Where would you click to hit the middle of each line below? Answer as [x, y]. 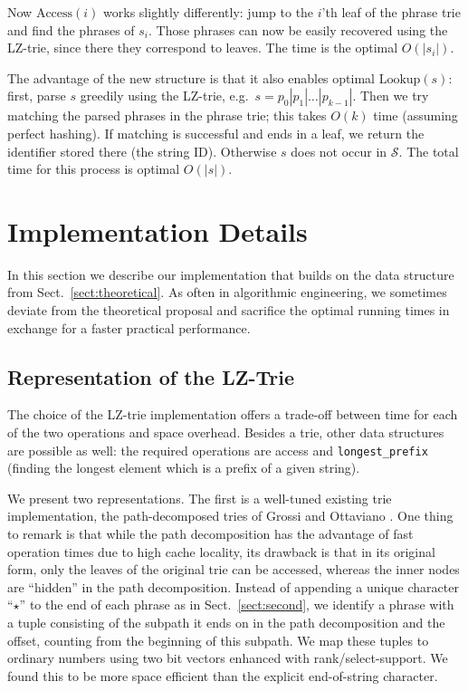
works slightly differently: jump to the [209, 12]
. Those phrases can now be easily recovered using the [298, 29]
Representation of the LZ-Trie [151, 376]
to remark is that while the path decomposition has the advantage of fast [210, 534]
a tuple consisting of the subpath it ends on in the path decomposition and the [226, 623]
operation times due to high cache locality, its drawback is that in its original [221, 551]
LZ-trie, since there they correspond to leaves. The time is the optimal [203, 48]
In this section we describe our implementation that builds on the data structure [231, 274]
